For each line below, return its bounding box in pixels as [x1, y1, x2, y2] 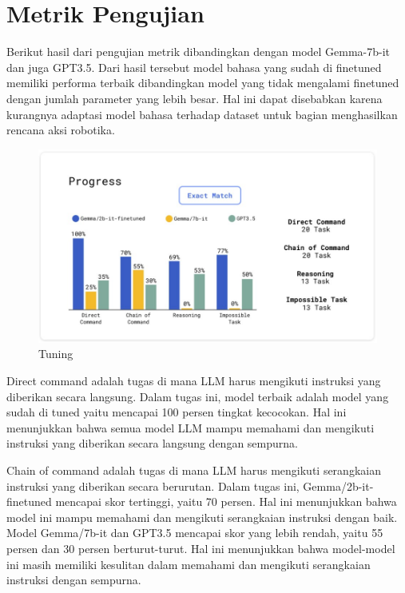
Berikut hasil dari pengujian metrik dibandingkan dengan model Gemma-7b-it [6, 43, 391, 60]
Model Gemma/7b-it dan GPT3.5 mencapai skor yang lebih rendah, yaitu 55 [6, 524, 383, 541]
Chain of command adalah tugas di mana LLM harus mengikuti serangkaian [6, 462, 381, 478]
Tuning [38, 345, 73, 362]
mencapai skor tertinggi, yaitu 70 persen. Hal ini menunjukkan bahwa [55, 493, 397, 510]
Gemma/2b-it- [303, 477, 374, 494]
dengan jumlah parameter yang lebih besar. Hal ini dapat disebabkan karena [6, 90, 383, 106]
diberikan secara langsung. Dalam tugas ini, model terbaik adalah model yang [6, 388, 389, 404]
